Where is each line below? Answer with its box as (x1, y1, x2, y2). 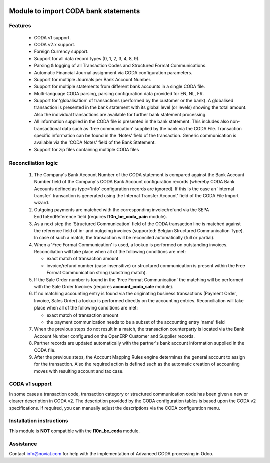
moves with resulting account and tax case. (34, 368, 124, 374)
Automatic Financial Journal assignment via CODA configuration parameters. (34, 69, 192, 75)
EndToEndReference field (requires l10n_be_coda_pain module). (34, 214, 167, 220)
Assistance (9, 440, 37, 447)
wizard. (34, 200, 50, 206)
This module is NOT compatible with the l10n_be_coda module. (9, 428, 140, 434)
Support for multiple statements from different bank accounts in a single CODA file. (34, 83, 205, 90)
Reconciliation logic (9, 159, 58, 166)
